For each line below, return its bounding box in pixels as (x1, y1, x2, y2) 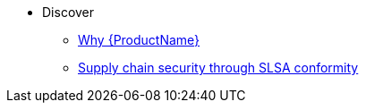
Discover (42, 4, 95, 20)
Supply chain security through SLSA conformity (78, 60, 359, 75)
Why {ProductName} (78, 32, 200, 47)
